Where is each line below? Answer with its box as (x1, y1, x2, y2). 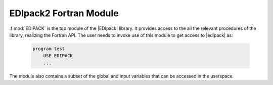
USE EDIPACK (43, 53, 73, 59)
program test (32, 46, 65, 52)
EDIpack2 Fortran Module (9, 8, 119, 19)
